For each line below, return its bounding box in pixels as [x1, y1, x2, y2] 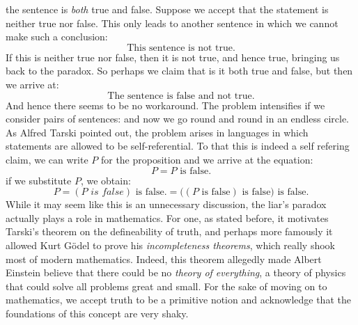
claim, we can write [6, 152, 88, 166]
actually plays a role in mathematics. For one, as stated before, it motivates [6, 210, 329, 225]
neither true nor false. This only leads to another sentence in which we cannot [6, 15, 338, 30]
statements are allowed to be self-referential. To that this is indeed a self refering [6, 138, 350, 153]
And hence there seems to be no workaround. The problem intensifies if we [6, 97, 325, 112]
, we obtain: [80, 173, 131, 187]
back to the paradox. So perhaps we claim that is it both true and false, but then [6, 63, 353, 78]
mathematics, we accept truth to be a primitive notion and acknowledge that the [6, 292, 351, 307]
